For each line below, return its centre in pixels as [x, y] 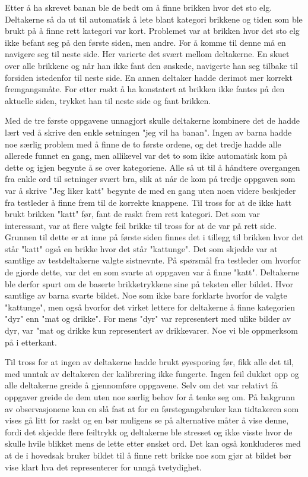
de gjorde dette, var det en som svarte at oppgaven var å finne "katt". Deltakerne [152, 272]
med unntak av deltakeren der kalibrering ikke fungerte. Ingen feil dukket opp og [152, 373]
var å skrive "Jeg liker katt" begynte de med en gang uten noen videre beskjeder [150, 190]
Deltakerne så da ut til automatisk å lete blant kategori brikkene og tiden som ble [154, 19]
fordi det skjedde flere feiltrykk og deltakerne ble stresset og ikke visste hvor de [149, 432]
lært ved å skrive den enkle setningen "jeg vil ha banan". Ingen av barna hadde [148, 132]
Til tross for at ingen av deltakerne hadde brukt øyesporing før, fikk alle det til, [150, 362]
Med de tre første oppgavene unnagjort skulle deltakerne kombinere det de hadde [152, 120]
